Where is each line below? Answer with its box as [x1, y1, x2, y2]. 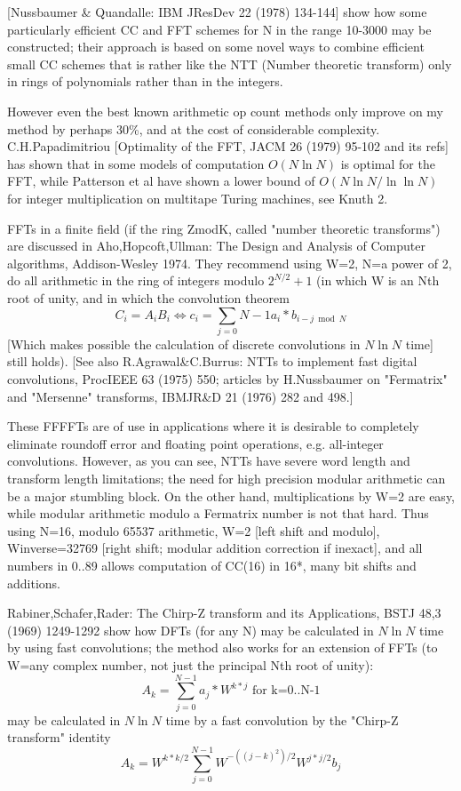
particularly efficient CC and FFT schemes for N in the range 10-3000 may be [7, 20, 432, 38]
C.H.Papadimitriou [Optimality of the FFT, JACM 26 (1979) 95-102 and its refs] [7, 137, 449, 156]
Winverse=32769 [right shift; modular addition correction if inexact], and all [7, 539, 423, 557]
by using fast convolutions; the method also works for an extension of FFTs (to [7, 638, 438, 657]
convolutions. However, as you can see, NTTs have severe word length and [7, 451, 410, 470]
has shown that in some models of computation [7, 154, 265, 172]
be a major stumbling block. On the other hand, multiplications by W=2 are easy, [7, 486, 455, 505]
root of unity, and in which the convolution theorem [7, 288, 290, 307]
